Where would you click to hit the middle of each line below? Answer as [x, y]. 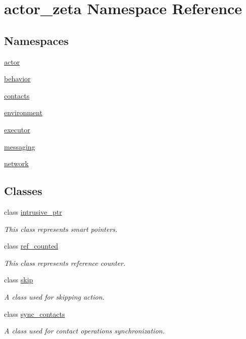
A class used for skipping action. [54, 296]
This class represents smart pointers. [61, 229]
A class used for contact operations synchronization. [84, 331]
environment [23, 112]
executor [17, 129]
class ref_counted [31, 246]
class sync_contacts [35, 313]
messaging [20, 146]
